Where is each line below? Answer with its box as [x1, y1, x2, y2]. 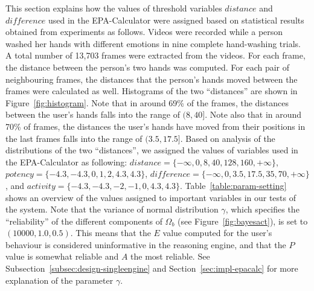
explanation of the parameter [5, 273, 114, 286]
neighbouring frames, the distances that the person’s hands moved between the [5, 72, 298, 85]
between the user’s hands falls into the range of [5, 108, 180, 121]
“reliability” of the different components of [5, 214, 162, 227]
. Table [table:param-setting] [180, 179, 287, 191]
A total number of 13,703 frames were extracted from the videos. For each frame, [5, 49, 306, 62]
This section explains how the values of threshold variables [5, 2, 222, 14]
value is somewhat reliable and [5, 250, 119, 263]
